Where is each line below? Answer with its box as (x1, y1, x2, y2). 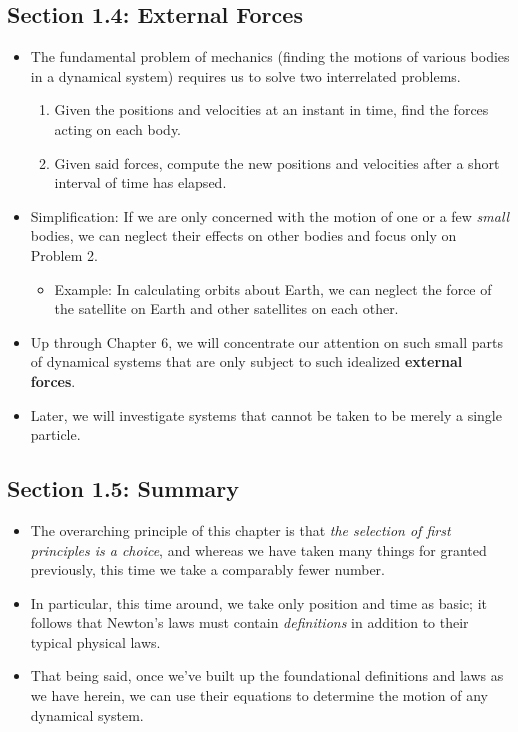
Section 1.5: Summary (7, 473, 239, 504)
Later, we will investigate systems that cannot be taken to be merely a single (30, 404, 502, 425)
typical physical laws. (30, 631, 161, 652)
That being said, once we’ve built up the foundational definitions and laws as (30, 665, 504, 686)
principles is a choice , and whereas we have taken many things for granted (30, 539, 487, 560)
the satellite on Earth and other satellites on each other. (54, 298, 399, 319)
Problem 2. (30, 244, 98, 265)
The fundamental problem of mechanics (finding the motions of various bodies (30, 46, 510, 67)
